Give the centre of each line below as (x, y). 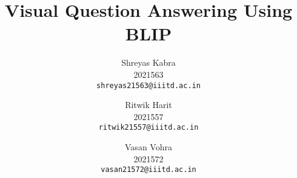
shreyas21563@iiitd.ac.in (148, 85)
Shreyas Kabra (148, 62)
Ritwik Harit (148, 105)
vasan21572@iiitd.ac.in (148, 170)
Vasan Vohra (148, 147)
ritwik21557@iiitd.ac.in (148, 128)
